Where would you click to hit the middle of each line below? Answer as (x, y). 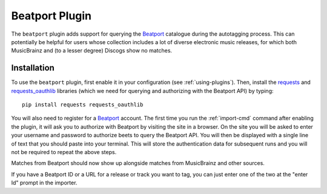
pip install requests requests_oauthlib (83, 105)
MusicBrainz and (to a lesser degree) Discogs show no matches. (92, 51)
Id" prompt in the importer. (44, 183)
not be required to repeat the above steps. (64, 152)
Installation (33, 68)
